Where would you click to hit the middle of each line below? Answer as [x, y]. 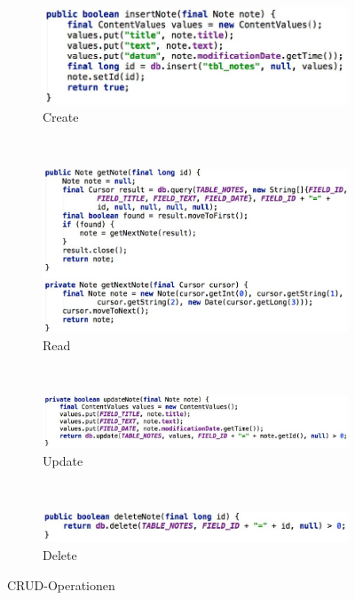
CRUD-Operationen [61, 584]
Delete [60, 554]
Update [63, 460]
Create [61, 117]
